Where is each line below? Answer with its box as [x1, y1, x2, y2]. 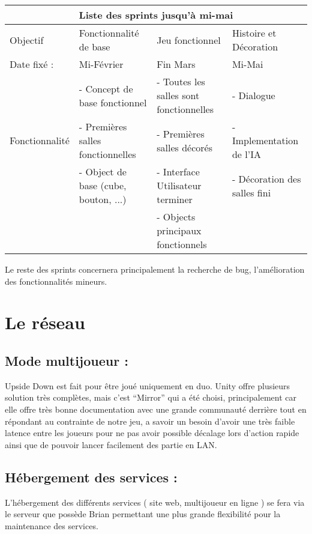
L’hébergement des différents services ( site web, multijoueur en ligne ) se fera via [5, 496, 305, 508]
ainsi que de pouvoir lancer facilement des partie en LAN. [5, 438, 217, 451]
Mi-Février [79, 57, 124, 71]
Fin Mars [157, 57, 196, 71]
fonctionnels [157, 237, 207, 251]
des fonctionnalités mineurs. [5, 275, 107, 287]
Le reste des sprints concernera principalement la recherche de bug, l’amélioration [5, 263, 305, 275]
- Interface [157, 165, 200, 178]
